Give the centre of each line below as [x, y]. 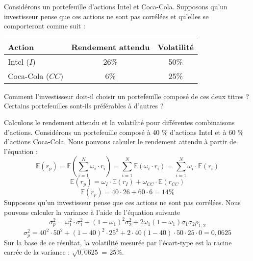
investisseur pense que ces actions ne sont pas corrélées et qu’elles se [106, 16]
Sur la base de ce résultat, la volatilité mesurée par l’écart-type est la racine [118, 242]
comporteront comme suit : [45, 26]
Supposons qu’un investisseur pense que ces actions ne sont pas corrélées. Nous [122, 202]
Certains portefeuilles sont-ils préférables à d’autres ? [84, 106]
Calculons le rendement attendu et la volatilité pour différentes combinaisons [119, 122]
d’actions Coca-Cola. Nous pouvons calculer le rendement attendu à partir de [120, 142]
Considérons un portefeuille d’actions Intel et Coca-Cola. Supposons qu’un [116, 6]
